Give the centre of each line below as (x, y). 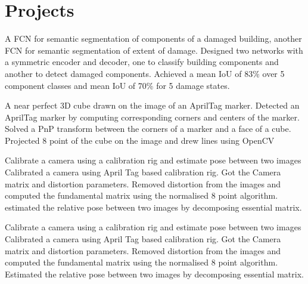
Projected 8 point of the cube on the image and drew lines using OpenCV (140, 140)
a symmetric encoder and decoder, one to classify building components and (142, 62)
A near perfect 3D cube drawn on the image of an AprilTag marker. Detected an (152, 105)
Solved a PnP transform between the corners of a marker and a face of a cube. (148, 129)
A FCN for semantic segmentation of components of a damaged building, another (153, 38)
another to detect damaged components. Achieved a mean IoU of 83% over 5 (145, 73)
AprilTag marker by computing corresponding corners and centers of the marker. (152, 117)
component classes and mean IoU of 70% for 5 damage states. (117, 85)
